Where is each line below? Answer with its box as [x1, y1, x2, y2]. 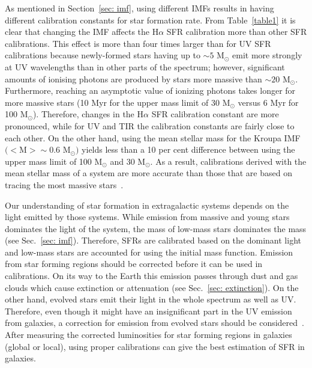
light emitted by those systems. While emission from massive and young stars [5, 210, 290, 223]
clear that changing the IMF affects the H [5, 25, 159, 38]
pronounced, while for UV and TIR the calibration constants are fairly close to [5, 119, 295, 132]
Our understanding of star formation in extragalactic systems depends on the [5, 198, 289, 211]
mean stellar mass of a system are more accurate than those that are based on [5, 167, 292, 179]
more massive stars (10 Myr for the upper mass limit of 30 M [5, 96, 230, 108]
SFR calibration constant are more [151, 108, 279, 120]
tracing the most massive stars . [5, 178, 124, 191]
